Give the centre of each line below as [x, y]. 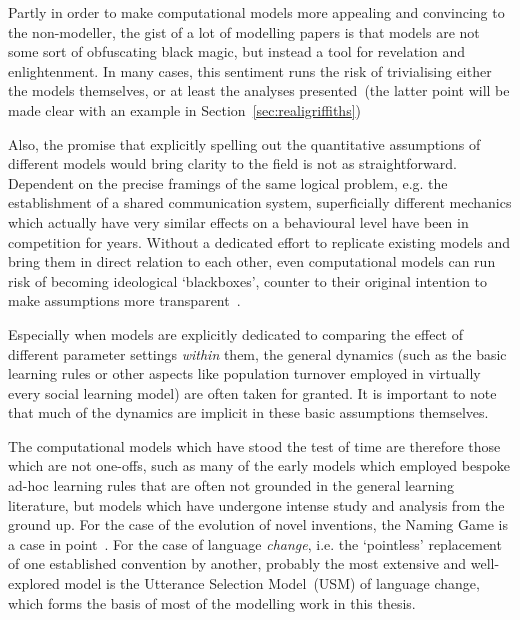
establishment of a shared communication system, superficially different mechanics [260, 202]
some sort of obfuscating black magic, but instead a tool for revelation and [236, 51]
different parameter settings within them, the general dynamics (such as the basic [257, 353]
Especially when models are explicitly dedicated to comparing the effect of [236, 333]
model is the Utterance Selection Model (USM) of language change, [272, 583]
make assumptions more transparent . [124, 300]
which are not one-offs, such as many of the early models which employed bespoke [259, 465]
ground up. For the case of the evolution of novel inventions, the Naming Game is [258, 524]
